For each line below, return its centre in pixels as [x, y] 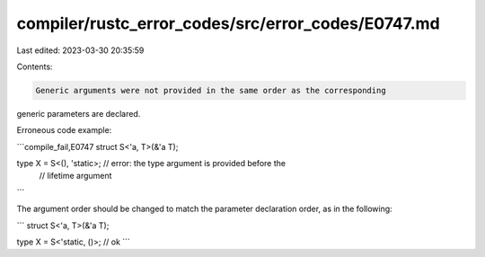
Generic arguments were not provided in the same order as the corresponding [211, 90]
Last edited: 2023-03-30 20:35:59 [80, 50]
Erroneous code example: [64, 130]
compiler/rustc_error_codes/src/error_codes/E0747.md [228, 23]
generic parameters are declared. [79, 113]
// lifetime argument [75, 176]
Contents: [35, 66]
